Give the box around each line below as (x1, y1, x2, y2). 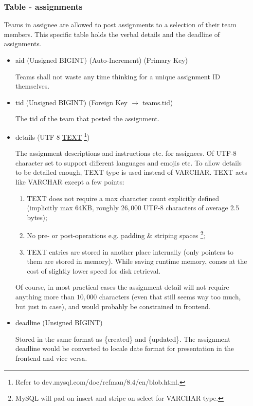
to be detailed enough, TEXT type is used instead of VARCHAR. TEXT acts (15, 167, 248, 177)
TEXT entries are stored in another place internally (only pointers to (27, 246, 234, 257)
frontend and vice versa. (15, 352, 87, 363)
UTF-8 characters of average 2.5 (143, 203, 239, 213)
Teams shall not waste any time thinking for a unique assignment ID (15, 71, 220, 81)
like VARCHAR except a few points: (15, 177, 125, 186)
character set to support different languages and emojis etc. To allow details (15, 157, 242, 167)
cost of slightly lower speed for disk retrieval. (27, 265, 161, 276)
